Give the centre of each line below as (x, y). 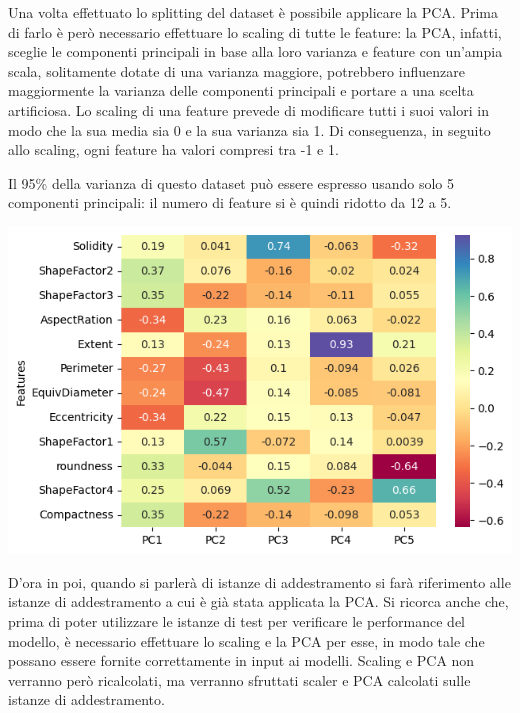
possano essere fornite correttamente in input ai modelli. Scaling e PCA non (241, 660)
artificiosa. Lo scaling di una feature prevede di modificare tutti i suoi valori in (248, 109)
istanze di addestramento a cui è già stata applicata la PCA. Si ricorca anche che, (258, 601)
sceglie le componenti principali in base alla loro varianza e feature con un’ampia (255, 51)
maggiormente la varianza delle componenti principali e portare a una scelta (241, 90)
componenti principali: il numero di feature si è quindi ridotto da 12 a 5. (230, 202)
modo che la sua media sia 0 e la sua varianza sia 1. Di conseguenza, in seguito (249, 129)
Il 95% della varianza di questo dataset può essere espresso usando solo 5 (231, 182)
